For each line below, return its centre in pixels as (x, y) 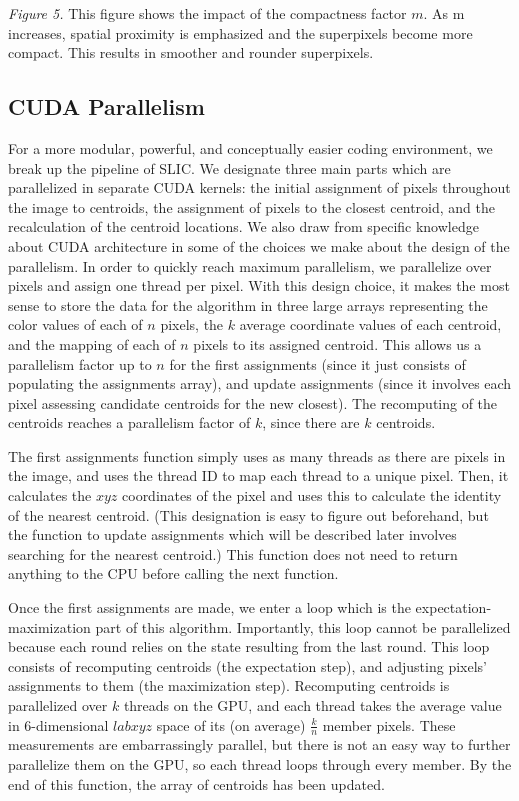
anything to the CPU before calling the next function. (173, 573)
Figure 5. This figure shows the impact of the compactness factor (207, 13)
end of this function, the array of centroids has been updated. (196, 783)
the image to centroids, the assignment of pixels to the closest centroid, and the (251, 206)
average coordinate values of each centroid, (370, 324)
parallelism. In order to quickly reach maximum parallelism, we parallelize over (250, 265)
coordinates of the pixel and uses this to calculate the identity (312, 495)
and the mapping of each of (92, 343)
